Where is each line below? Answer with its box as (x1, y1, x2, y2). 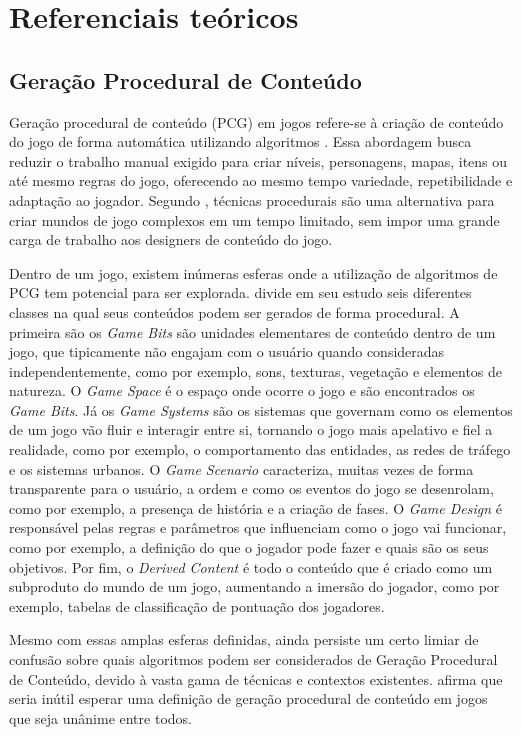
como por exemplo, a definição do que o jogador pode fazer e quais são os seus (9, 537, 489, 558)
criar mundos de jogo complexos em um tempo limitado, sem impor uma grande (9, 209, 500, 230)
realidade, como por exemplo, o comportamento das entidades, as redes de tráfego (9, 439, 511, 460)
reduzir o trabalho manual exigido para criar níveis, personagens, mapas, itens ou (9, 150, 508, 171)
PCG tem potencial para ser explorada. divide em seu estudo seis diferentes (9, 282, 472, 303)
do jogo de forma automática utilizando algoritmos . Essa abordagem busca (9, 131, 472, 152)
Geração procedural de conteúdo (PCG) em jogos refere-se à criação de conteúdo (9, 111, 504, 132)
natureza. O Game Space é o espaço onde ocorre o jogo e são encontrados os (9, 380, 475, 401)
